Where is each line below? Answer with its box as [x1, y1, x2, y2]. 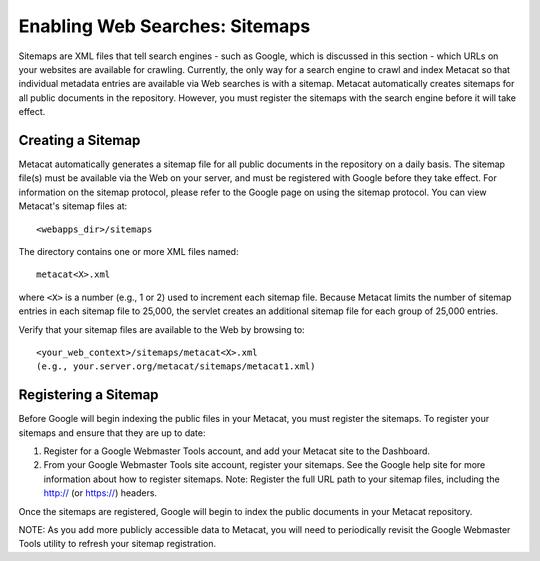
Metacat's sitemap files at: [18, 200, 128, 212]
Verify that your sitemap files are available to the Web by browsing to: [18, 323, 305, 335]
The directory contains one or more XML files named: [18, 245, 239, 257]
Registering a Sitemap [18, 386, 159, 404]
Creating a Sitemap [18, 131, 141, 149]
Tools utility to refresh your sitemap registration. [18, 538, 217, 550]
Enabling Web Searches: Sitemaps [18, 15, 311, 37]
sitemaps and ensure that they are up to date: [18, 426, 206, 439]
